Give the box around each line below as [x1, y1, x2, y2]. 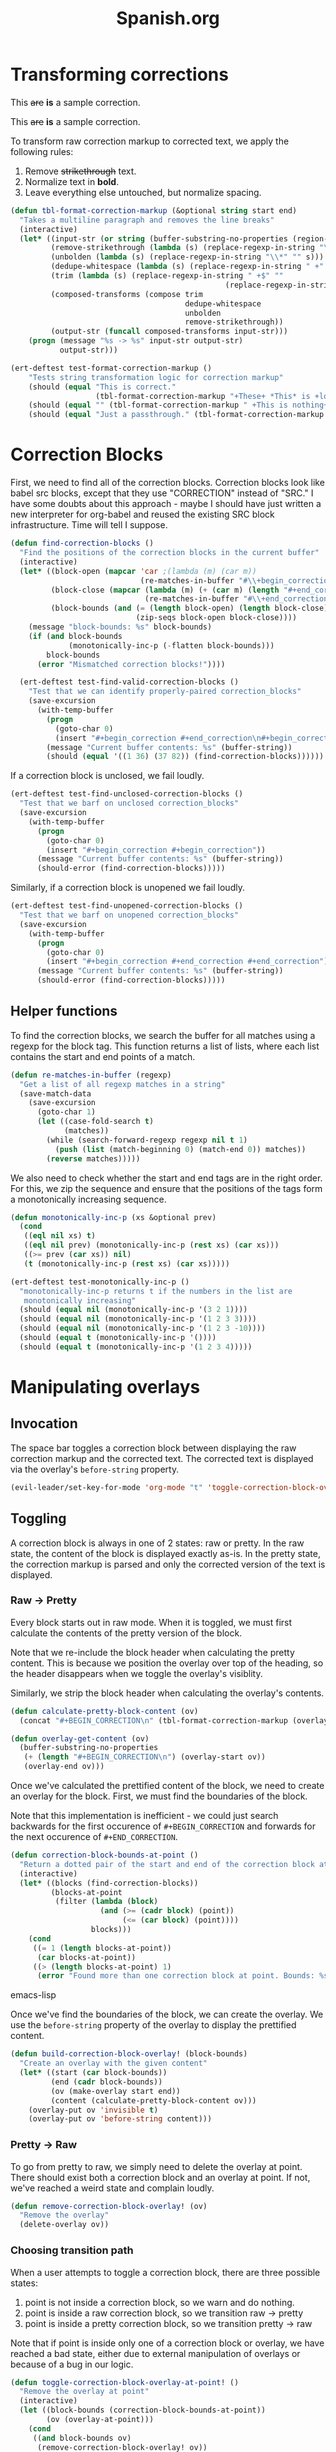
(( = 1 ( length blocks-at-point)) [32, 1943, 172, 1953]
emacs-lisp [10, 1989, 57, 2001]
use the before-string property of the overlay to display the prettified [10, 2019, 297, 2031]
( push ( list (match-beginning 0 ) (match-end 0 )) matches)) [54, 1144, 307, 1154]
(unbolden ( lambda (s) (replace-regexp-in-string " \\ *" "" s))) [50, 252, 325, 262]
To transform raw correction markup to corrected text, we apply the [10, 135, 290, 147]
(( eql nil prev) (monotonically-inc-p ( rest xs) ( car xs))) [23, 1240, 280, 1251]
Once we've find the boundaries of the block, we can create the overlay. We [10, 2008, 324, 2021]
